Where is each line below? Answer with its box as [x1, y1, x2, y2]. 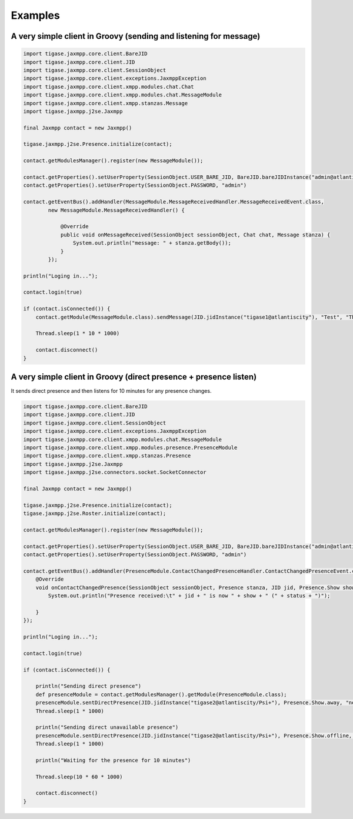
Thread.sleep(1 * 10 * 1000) [35, 330, 120, 337]
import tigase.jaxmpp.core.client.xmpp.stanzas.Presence [23, 453, 191, 459]
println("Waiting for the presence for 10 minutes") [35, 757, 191, 764]
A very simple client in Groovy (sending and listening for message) [11, 31, 261, 41]
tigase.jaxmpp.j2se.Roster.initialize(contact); [23, 510, 166, 517]
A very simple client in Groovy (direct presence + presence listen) [11, 372, 257, 382]
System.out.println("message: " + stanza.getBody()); [72, 240, 232, 246]
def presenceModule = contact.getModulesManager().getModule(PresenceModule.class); [35, 691, 288, 698]
